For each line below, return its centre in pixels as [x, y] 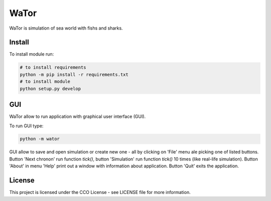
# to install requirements [53, 67]
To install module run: [32, 54]
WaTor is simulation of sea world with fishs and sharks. [66, 28]
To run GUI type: [26, 126]
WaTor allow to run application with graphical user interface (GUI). [78, 117]
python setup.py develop [50, 88]
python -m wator [40, 139]
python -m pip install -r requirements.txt [74, 74]
